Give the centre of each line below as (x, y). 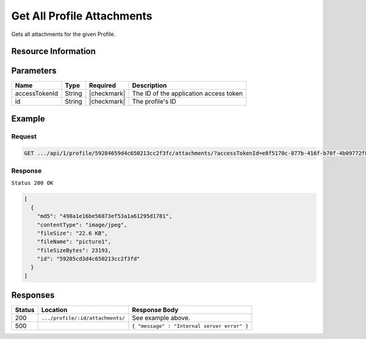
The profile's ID (154, 102)
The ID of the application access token (188, 93)
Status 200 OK (32, 183)
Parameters (34, 71)
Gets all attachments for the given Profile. (63, 34)
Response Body (155, 310)
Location (54, 310)
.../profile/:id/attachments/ (83, 318)
